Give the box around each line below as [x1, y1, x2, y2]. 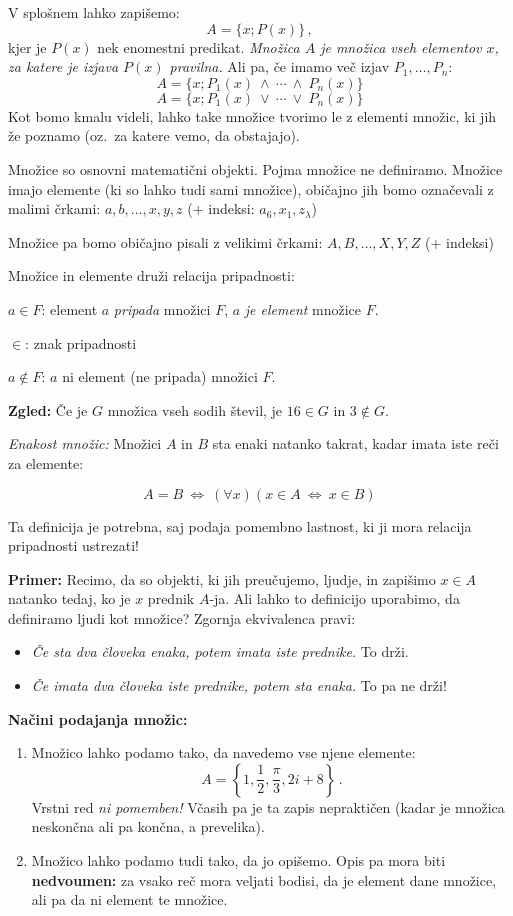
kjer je [8, 36, 47, 57]
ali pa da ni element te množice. [31, 889, 228, 910]
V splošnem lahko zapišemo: [8, 2, 180, 22]
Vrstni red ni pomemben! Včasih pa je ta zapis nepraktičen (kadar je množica [31, 796, 505, 817]
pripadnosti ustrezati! [8, 535, 139, 556]
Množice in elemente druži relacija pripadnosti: [8, 265, 295, 286]
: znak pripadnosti [25, 332, 137, 353]
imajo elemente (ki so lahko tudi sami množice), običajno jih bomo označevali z [8, 178, 494, 199]
